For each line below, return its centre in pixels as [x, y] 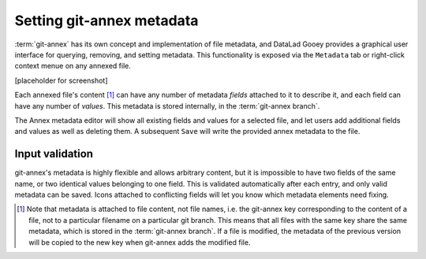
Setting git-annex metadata [106, 20]
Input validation [54, 154]
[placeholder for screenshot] [61, 80]
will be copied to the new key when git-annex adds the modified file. [140, 242]
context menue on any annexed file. [73, 66]
